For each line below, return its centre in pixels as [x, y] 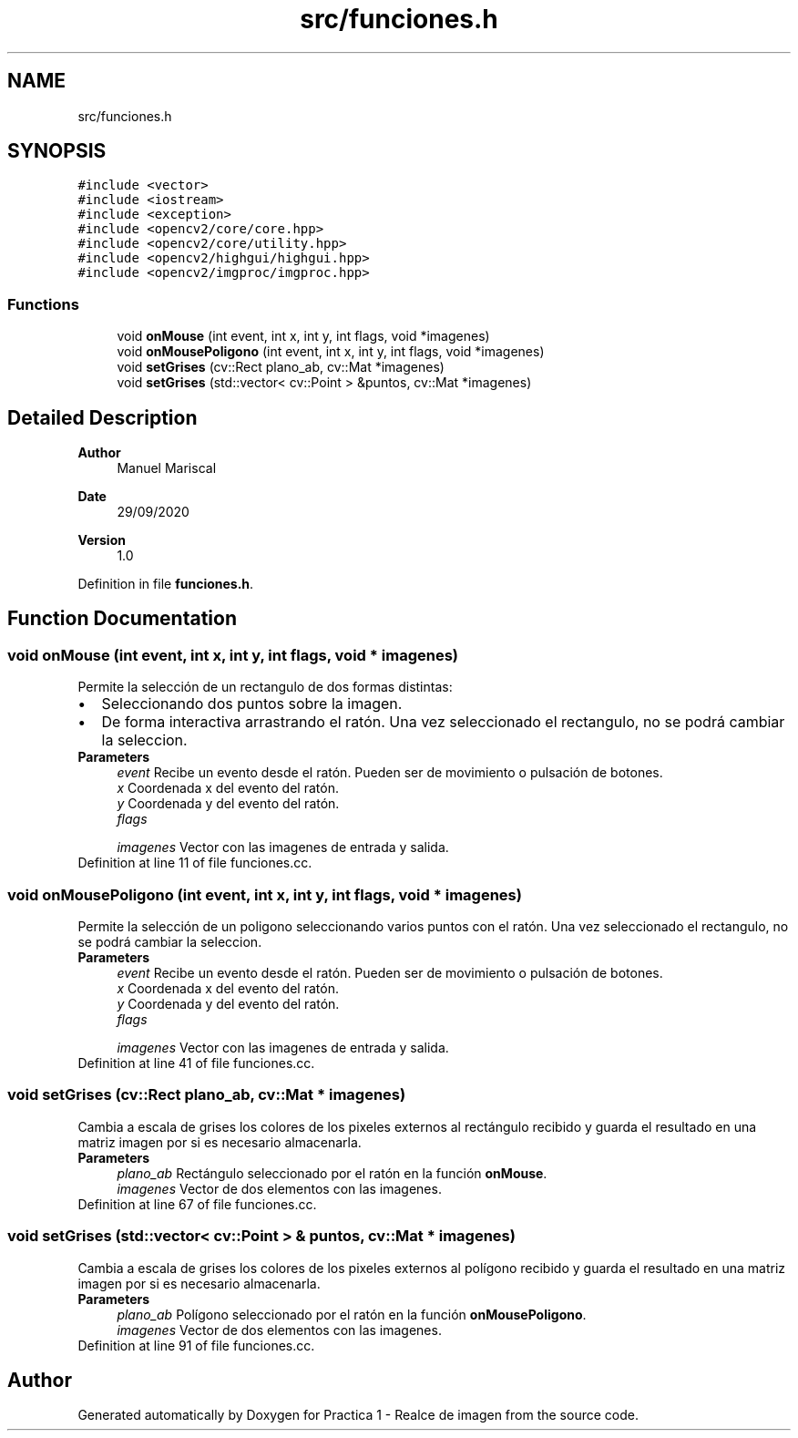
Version [102, 540]
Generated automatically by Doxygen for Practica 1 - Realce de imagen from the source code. [358, 1415]
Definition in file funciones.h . [166, 584]
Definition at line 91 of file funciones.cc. [196, 1345]
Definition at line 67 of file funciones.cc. [197, 1204]
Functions [43, 304]
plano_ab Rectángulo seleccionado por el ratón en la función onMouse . [332, 1173]
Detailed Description [102, 417]
